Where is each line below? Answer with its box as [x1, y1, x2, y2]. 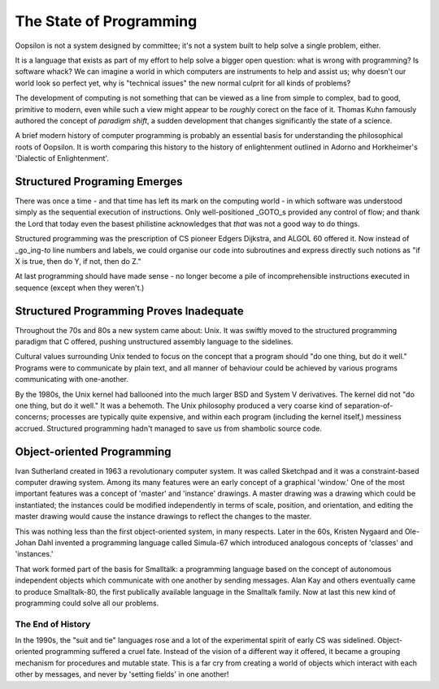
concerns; [15, 412, 50, 422]
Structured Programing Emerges [15, 175, 183, 188]
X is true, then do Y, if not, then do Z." [15, 256, 141, 266]
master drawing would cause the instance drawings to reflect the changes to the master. [15, 512, 312, 522]
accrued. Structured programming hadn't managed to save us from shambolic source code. [15, 423, 323, 433]
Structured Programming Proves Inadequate [15, 304, 244, 318]
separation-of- [344, 401, 393, 410]
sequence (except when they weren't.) [15, 283, 145, 292]
